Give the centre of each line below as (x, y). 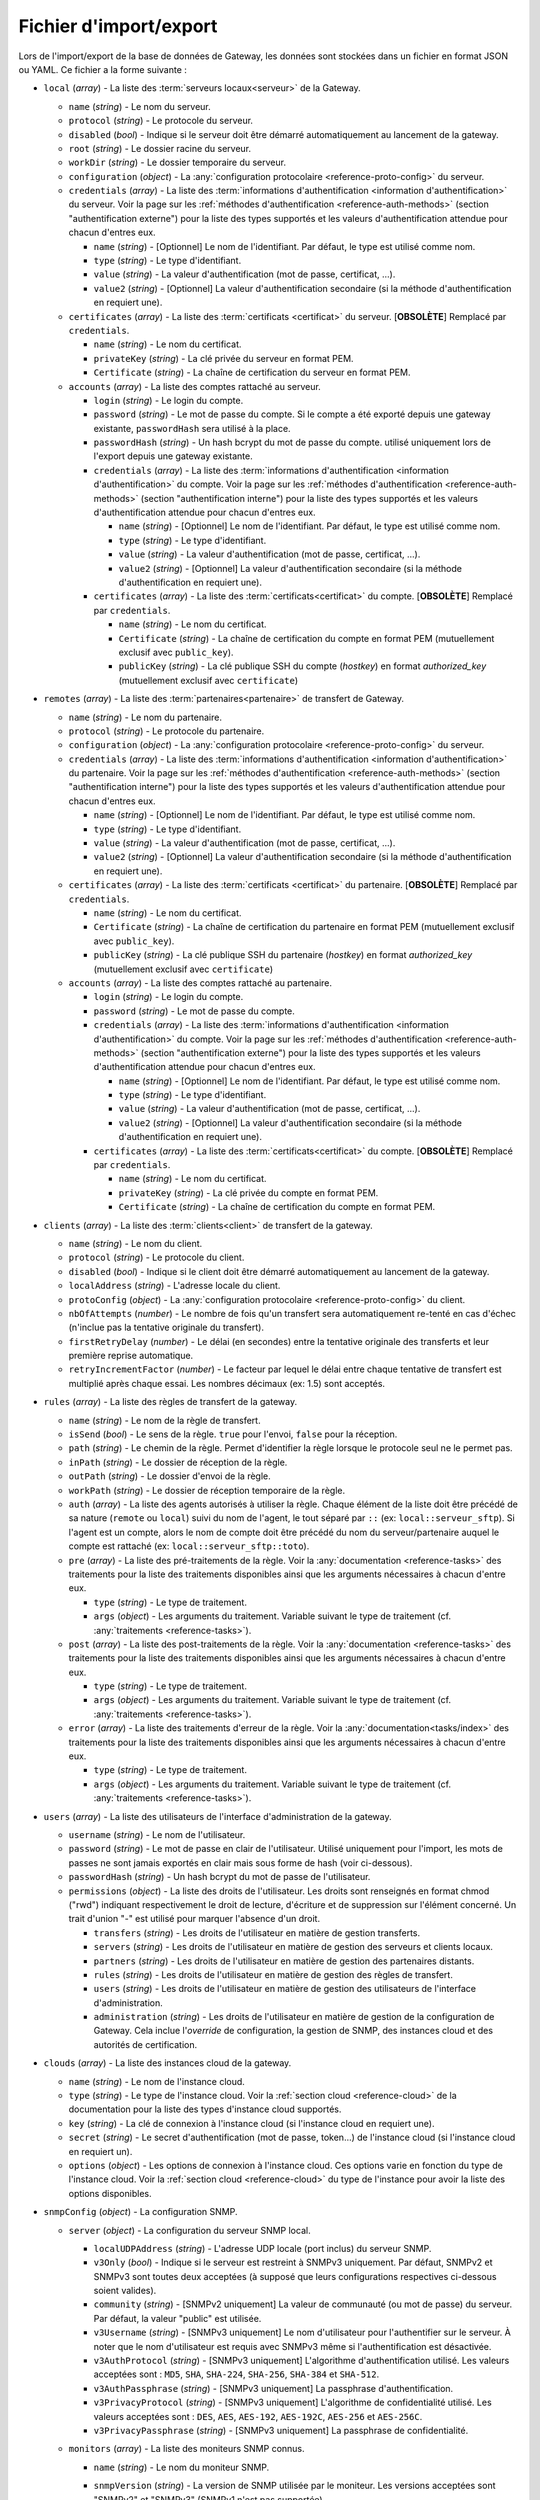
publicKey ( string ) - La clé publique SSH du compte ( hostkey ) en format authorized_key (302, 666)
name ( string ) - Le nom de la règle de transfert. (164, 1420)
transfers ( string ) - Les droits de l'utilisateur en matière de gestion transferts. (256, 1932)
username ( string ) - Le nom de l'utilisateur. (157, 1834)
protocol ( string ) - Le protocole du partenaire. (166, 731)
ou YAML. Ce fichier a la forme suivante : (102, 69)
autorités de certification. (145, 2044)
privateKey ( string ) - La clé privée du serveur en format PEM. (223, 358)
